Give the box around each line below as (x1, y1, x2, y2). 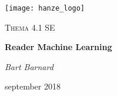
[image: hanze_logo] (5, 4, 85, 12)
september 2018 (5, 80, 61, 92)
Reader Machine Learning (5, 41, 112, 53)
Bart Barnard (5, 60, 54, 72)
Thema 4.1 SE (5, 21, 55, 33)
